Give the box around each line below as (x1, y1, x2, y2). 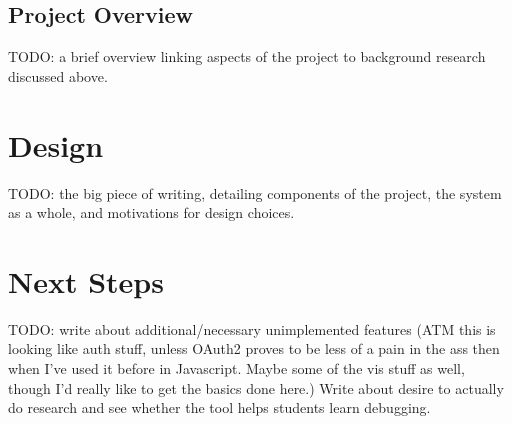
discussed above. (8, 65, 108, 86)
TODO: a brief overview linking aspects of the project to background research (8, 46, 486, 67)
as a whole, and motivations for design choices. (8, 202, 295, 223)
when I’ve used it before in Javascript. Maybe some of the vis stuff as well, (8, 358, 465, 379)
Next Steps (8, 260, 164, 301)
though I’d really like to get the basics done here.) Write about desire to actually (8, 377, 504, 398)
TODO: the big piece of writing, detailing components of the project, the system (8, 182, 502, 203)
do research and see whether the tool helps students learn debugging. (8, 397, 431, 418)
